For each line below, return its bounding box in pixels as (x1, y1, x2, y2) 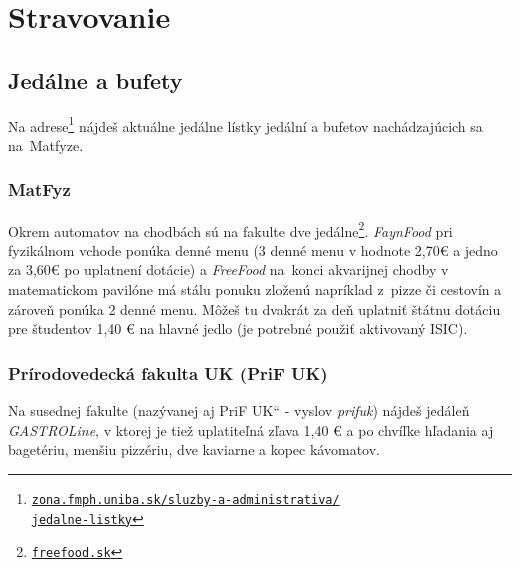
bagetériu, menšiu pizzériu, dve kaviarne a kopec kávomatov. (8, 439, 380, 460)
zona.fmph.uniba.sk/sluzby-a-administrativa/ (31, 492, 340, 507)
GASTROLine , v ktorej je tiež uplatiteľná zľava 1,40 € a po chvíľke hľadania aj (8, 419, 494, 440)
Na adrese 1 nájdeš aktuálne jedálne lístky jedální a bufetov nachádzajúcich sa (8, 112, 483, 136)
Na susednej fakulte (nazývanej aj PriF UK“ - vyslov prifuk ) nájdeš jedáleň (8, 400, 470, 421)
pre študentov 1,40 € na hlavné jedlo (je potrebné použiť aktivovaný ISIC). (8, 318, 468, 339)
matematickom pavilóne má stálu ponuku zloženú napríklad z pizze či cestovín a (8, 279, 502, 300)
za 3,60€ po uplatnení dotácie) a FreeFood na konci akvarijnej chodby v (8, 259, 449, 280)
